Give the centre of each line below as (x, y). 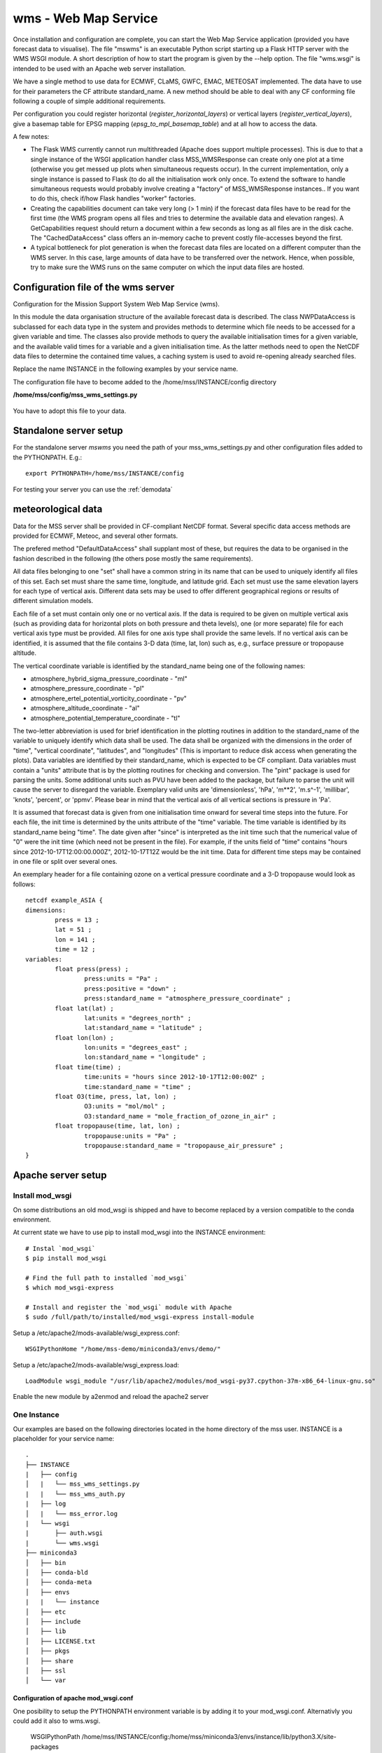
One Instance (36, 1415)
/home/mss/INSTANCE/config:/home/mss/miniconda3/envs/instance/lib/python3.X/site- (209, 1737)
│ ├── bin (46, 1563)
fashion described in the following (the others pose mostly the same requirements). (133, 558)
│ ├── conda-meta (59, 1582)
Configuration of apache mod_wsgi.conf (73, 1698)
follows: (24, 884)
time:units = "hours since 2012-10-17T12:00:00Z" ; (175, 1077)
